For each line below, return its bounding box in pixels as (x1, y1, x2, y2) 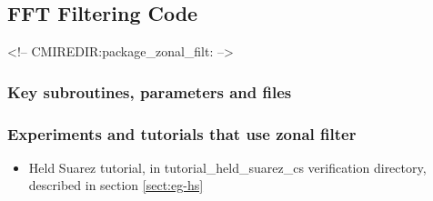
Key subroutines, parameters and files (7, 80, 292, 103)
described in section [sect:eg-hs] (28, 176, 204, 195)
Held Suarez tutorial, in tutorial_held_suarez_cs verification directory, (28, 157, 427, 176)
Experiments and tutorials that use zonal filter (7, 122, 357, 145)
